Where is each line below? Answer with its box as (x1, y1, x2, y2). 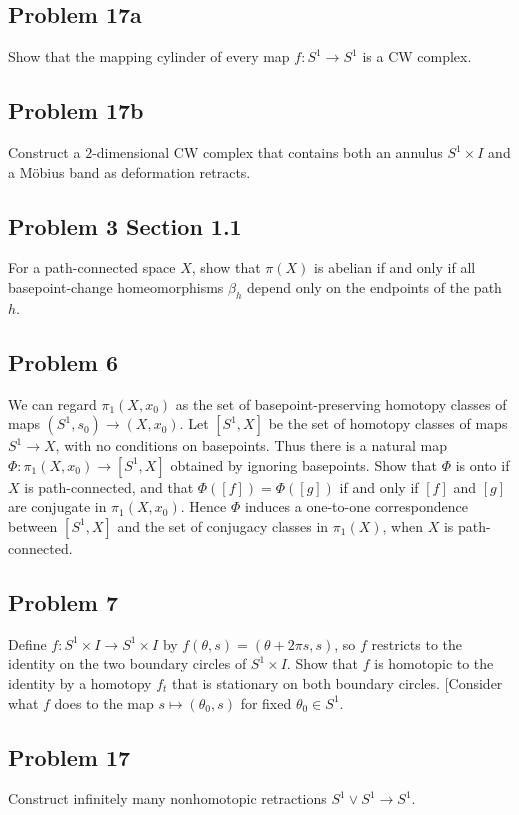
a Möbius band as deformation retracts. (8, 161, 251, 182)
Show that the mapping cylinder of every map (8, 46, 290, 67)
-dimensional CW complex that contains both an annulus (92, 142, 443, 162)
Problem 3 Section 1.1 (8, 210, 242, 241)
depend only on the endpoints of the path (247, 276, 502, 297)
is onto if (455, 454, 510, 475)
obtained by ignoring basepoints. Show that (170, 454, 438, 475)
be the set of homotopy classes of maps (268, 413, 508, 434)
